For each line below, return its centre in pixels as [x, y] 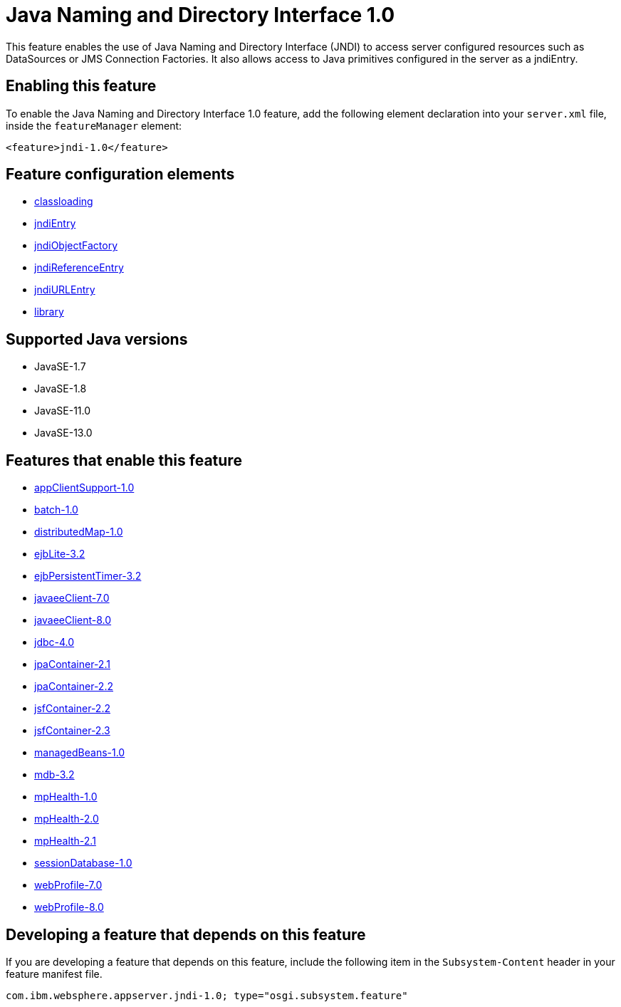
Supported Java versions [97, 339]
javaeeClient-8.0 [73, 620]
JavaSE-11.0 [63, 411]
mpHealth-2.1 [65, 841]
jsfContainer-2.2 [72, 709]
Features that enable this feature [124, 460]
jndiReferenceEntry [79, 268]
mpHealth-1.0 [66, 797]
